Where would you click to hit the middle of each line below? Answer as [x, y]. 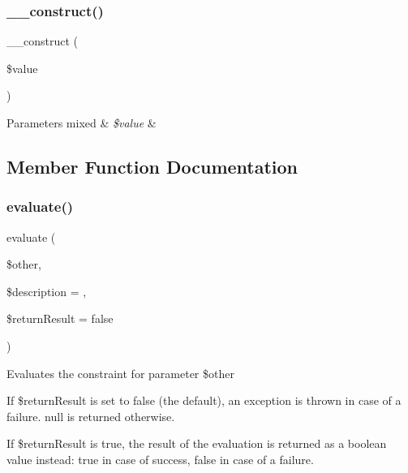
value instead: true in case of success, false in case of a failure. [160, 459]
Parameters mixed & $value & [82, 123]
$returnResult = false [60, 318]
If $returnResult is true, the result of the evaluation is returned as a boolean [197, 443]
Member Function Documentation [152, 166]
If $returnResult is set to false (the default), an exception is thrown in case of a [204, 400]
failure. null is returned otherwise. [91, 416]
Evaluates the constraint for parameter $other [120, 373]
